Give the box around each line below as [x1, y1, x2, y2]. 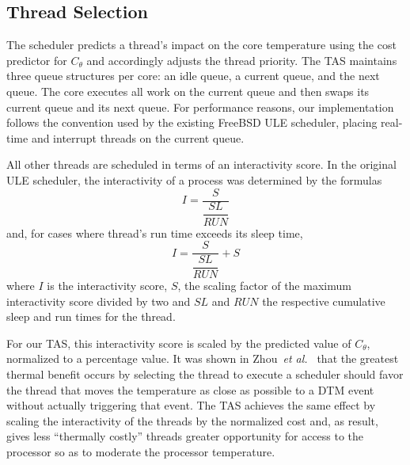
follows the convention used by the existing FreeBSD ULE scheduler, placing [6, 114, 378, 131]
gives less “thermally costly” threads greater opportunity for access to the [6, 428, 364, 444]
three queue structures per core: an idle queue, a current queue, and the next [6, 67, 380, 84]
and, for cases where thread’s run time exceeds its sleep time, [6, 224, 303, 241]
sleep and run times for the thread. [6, 308, 176, 325]
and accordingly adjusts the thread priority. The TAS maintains [86, 51, 397, 68]
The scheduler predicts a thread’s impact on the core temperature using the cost [6, 36, 397, 53]
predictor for [6, 51, 67, 68]
